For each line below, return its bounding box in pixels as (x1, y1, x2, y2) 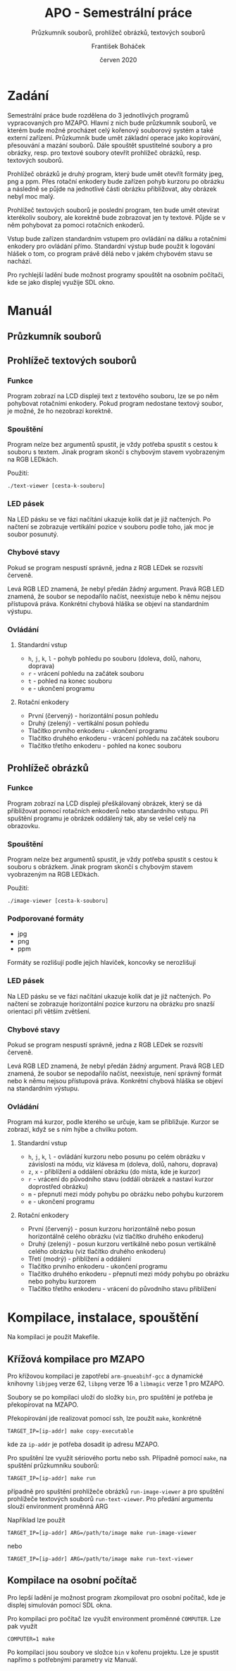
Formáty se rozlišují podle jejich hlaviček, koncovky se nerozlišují (7, 958, 196, 967)
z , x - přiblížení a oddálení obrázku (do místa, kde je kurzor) (27, 1168, 201, 1176)
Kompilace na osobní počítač (7, 1574, 137, 1586)
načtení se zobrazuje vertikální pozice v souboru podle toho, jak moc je (7, 522, 214, 531)
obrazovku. (7, 821, 40, 830)
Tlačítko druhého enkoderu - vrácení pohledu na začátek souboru (27, 734, 220, 743)
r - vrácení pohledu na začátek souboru (27, 670, 144, 678)
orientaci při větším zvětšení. (7, 1006, 92, 1016)
